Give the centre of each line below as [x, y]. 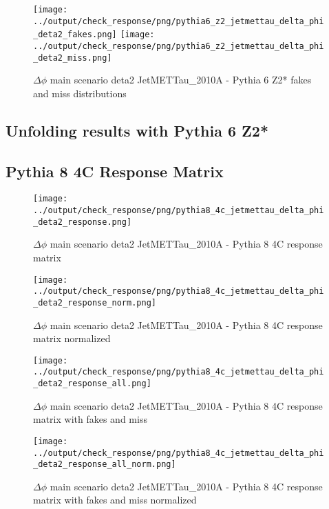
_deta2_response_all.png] [92, 384]
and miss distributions [80, 93]
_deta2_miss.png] [73, 58]
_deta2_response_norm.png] [95, 302]
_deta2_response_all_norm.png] [105, 465]
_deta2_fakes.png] [75, 35]
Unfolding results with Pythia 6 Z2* [137, 130]
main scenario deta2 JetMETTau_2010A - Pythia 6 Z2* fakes [181, 80]
